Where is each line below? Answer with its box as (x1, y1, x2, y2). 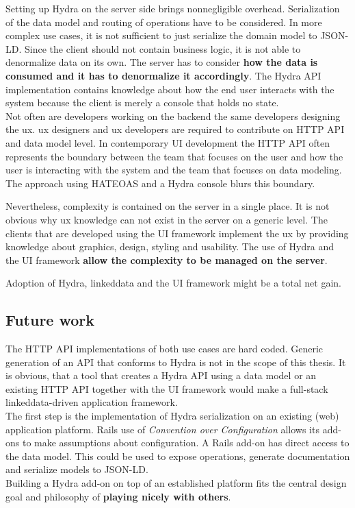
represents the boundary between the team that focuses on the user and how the (5, 149, 343, 163)
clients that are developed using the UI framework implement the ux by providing (5, 226, 349, 240)
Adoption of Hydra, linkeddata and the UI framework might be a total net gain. (5, 276, 341, 290)
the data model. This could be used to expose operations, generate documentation (5, 448, 350, 463)
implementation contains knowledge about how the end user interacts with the (5, 82, 334, 96)
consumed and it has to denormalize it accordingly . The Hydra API (5, 68, 321, 82)
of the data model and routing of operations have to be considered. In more (5, 14, 322, 29)
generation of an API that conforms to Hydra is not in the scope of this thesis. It (5, 354, 346, 369)
